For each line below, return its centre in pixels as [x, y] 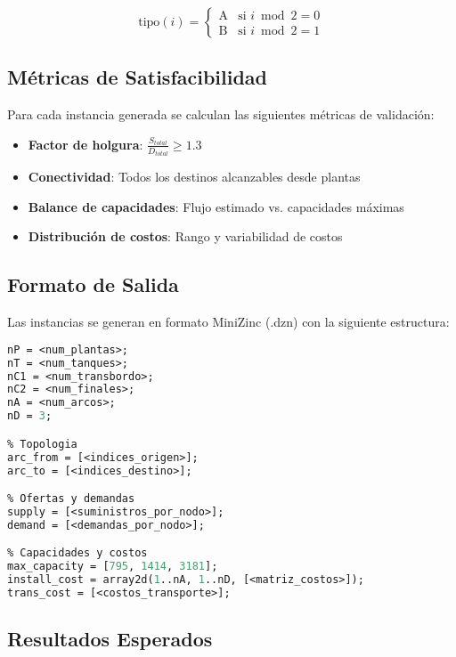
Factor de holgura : [85, 144]
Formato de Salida [93, 284]
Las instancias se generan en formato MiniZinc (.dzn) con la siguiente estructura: [228, 322]
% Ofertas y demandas [71, 499]
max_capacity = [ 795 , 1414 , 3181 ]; [113, 567]
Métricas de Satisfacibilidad [138, 77]
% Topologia [42, 444]
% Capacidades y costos [77, 553]
